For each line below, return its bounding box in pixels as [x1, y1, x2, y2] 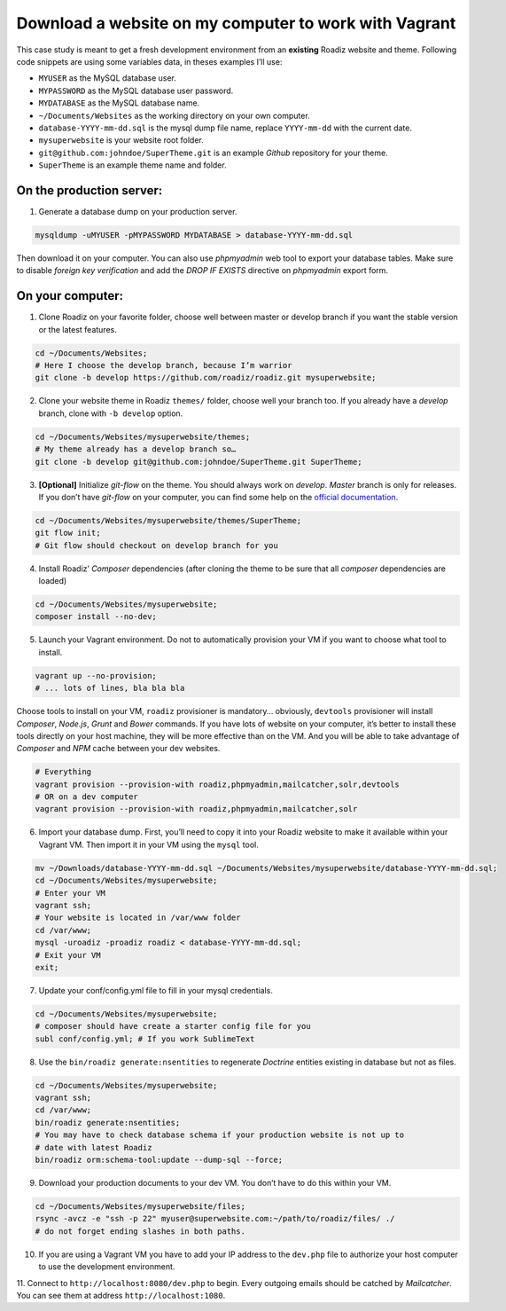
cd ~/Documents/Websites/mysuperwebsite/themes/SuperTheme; [35, 515, 302, 525]
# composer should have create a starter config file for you [35, 1021, 311, 1032]
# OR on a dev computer [35, 792, 139, 802]
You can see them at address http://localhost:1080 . [16, 1290, 226, 1300]
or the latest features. [38, 324, 117, 334]
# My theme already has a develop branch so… [35, 444, 237, 454]
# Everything [35, 767, 92, 777]
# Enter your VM [35, 888, 106, 898]
